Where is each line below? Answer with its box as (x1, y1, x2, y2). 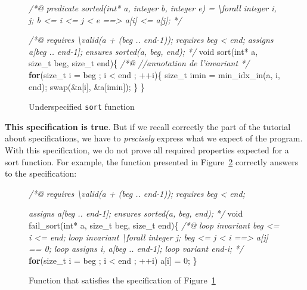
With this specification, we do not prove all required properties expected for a (5, 144, 289, 156)
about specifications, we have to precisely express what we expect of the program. (5, 132, 303, 144)
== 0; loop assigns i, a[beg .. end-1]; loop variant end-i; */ (29, 242, 244, 255)
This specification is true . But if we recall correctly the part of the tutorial (5, 120, 291, 132)
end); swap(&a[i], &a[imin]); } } (29, 80, 145, 92)
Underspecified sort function (29, 100, 135, 113)
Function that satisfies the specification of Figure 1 (29, 274, 216, 286)
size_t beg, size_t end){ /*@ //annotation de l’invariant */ (29, 57, 250, 69)
